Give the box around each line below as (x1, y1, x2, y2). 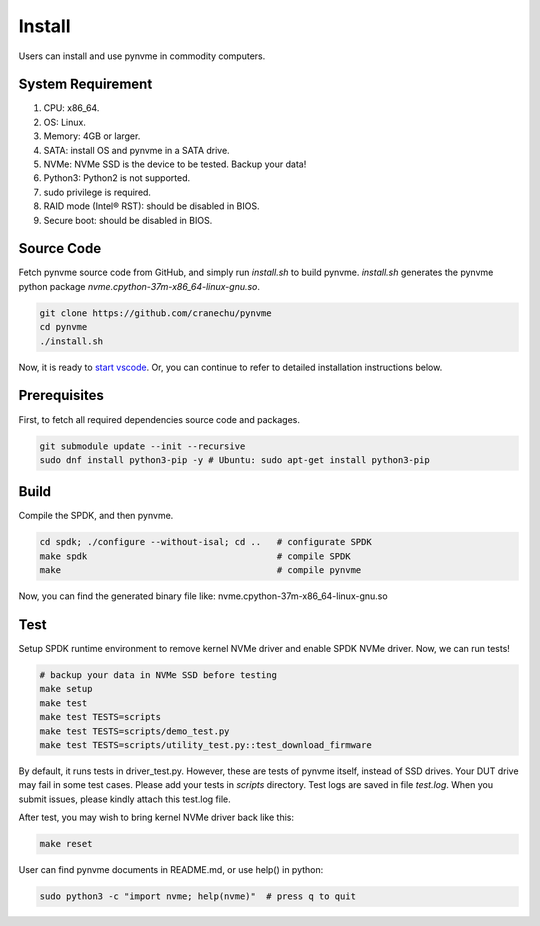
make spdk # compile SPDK (39, 550, 351, 562)
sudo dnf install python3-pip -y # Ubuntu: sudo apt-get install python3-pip (39, 454, 430, 465)
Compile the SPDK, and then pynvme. (18, 510, 174, 522)
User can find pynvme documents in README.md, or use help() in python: (18, 864, 324, 876)
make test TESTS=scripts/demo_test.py (39, 725, 230, 737)
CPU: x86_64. (43, 102, 100, 114)
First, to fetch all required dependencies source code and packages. (18, 413, 300, 425)
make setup (39, 683, 93, 695)
